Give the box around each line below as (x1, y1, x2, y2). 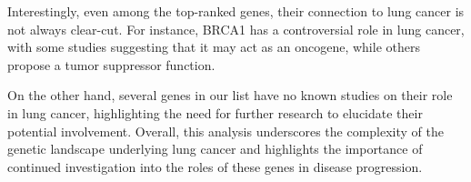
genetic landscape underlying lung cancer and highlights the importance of (7, 139, 423, 158)
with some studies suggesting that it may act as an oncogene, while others (7, 37, 420, 56)
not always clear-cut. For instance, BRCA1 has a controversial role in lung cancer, (7, 19, 465, 38)
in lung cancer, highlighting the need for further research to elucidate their (7, 103, 423, 122)
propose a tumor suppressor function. (7, 55, 215, 74)
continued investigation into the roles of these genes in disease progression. (7, 157, 423, 176)
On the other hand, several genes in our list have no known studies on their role (7, 86, 453, 105)
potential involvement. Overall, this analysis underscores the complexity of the (7, 121, 445, 140)
